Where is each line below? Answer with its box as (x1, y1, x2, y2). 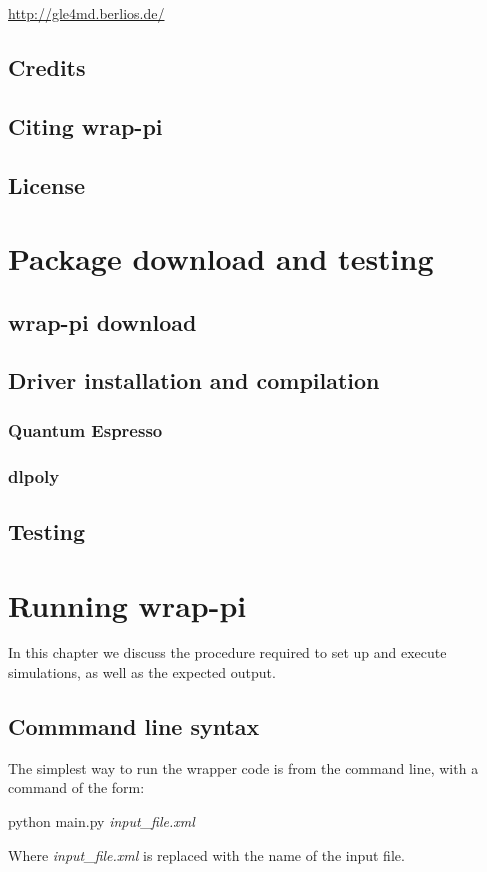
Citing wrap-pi (8, 110, 163, 141)
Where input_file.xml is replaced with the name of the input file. (8, 844, 405, 865)
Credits (8, 51, 86, 82)
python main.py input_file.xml (8, 811, 195, 832)
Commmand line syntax (8, 711, 260, 742)
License (8, 169, 86, 200)
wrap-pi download (8, 306, 197, 337)
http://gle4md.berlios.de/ (8, 3, 165, 23)
